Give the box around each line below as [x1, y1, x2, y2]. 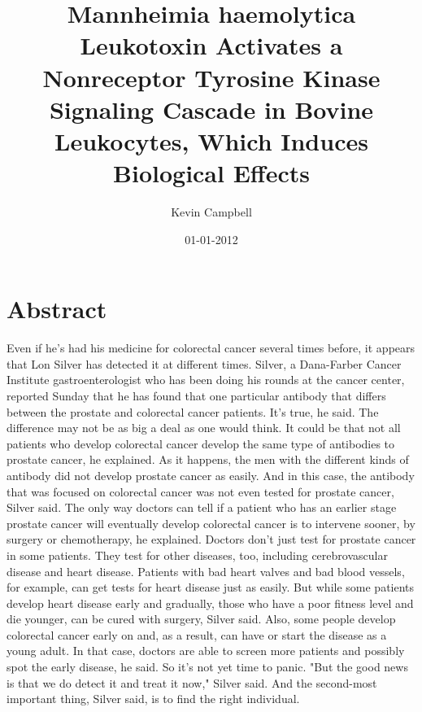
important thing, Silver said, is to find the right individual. [7, 690, 300, 707]
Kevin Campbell [171, 203, 252, 221]
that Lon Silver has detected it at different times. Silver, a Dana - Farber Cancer [7, 355, 402, 372]
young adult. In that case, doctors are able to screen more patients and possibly [7, 642, 405, 659]
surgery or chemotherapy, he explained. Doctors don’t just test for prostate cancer [7, 531, 416, 548]
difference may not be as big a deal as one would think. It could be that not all [7, 419, 401, 436]
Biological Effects [113, 156, 310, 190]
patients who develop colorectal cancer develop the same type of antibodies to [7, 435, 395, 452]
